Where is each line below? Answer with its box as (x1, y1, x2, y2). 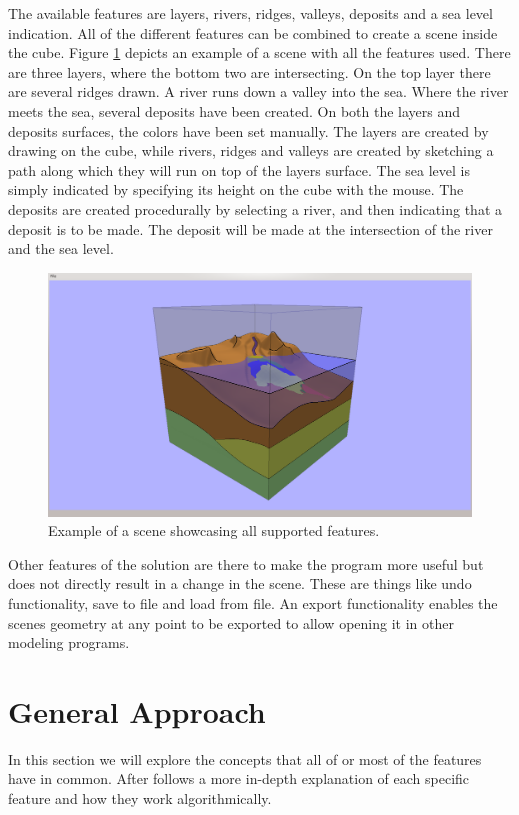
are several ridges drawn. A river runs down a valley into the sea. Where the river (8, 81, 509, 102)
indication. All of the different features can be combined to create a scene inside (8, 22, 498, 43)
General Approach (8, 690, 266, 731)
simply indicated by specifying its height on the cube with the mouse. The (8, 179, 464, 200)
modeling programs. (8, 632, 130, 653)
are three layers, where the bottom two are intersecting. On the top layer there (8, 61, 491, 82)
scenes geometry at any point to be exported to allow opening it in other (8, 612, 454, 633)
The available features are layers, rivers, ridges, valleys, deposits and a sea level (8, 3, 493, 23)
